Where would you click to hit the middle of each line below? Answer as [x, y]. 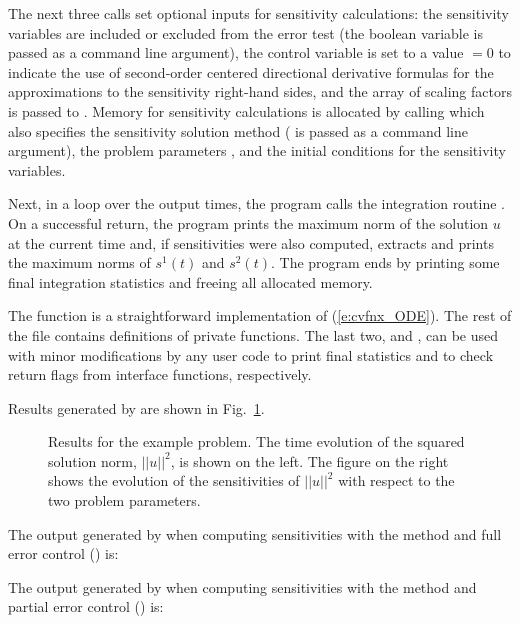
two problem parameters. [124, 500]
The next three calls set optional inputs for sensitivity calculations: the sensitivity [258, 13]
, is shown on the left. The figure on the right [309, 460]
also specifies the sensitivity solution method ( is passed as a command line [238, 130]
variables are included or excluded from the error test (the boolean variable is [245, 32]
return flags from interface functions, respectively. [160, 374]
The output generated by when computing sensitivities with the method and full [255, 533]
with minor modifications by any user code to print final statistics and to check [251, 354]
